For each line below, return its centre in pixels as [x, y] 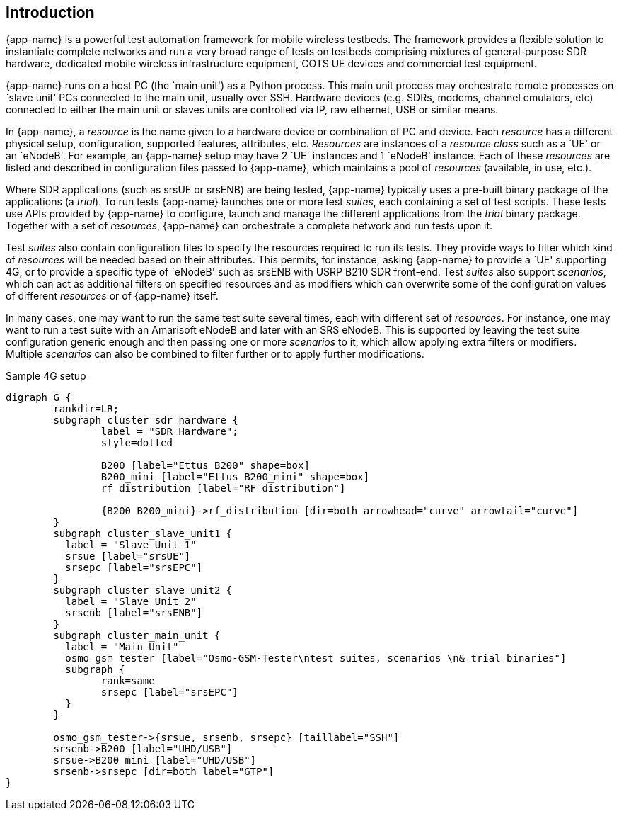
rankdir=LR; [86, 409]
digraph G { [39, 398]
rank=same [128, 681]
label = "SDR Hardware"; [169, 432]
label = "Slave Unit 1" [131, 545]
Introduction [50, 12]
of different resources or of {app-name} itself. [112, 296]
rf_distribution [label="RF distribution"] [223, 488]
